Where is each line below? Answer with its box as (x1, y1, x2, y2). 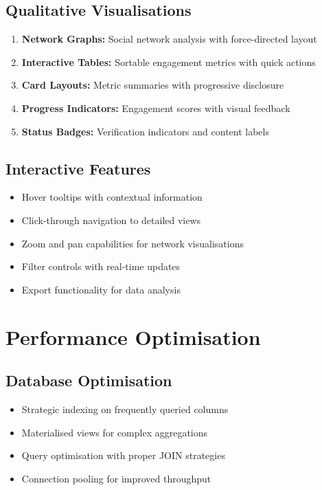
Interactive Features (5, 157, 151, 179)
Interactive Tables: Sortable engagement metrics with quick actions (21, 54, 316, 69)
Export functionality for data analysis (21, 282, 181, 296)
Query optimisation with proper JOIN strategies (21, 448, 225, 463)
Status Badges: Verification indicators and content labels (21, 124, 269, 138)
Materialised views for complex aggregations (21, 425, 208, 439)
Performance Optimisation (5, 322, 261, 350)
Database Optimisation (5, 370, 172, 391)
